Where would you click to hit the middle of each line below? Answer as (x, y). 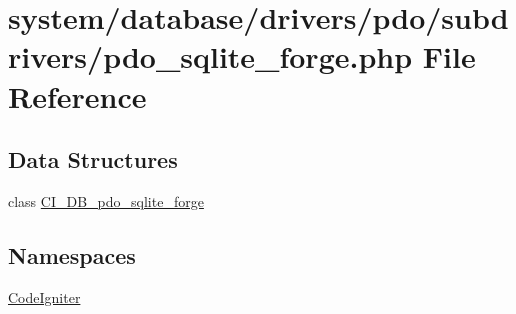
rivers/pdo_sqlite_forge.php (210, 56)
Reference (77, 95)
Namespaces (72, 254)
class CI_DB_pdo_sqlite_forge (106, 200)
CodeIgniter (44, 296)
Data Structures (93, 159)
